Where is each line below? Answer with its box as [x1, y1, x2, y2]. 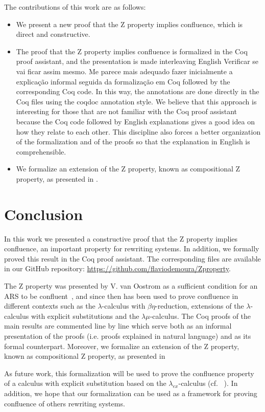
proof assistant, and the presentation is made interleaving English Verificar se [16, 56, 259, 67]
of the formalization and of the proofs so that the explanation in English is [16, 136, 250, 147]
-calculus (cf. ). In [178, 378, 238, 388]
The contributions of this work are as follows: [4, 2, 146, 12]
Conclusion [4, 203, 83, 224]
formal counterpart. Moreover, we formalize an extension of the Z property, [4, 340, 239, 351]
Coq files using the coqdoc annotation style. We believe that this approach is [16, 96, 257, 106]
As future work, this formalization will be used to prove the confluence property [4, 367, 254, 378]
